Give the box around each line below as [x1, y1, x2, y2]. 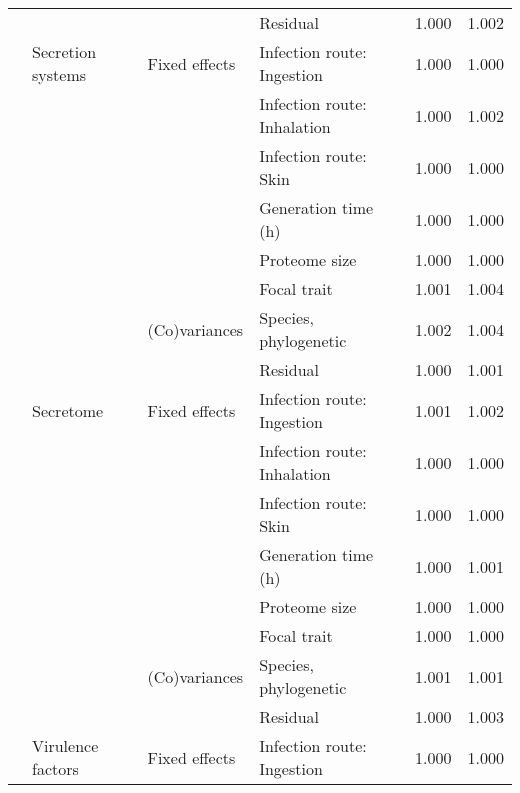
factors [32, 757, 79, 780]
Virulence [32, 734, 99, 757]
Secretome [32, 398, 104, 422]
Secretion [32, 40, 97, 63]
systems [32, 63, 87, 86]
